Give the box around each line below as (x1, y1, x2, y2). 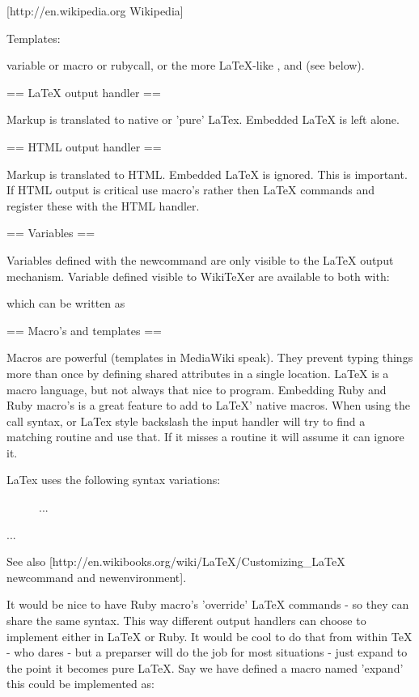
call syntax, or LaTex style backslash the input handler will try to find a (6, 412, 366, 429)
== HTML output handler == (6, 138, 162, 155)
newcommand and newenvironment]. (6, 568, 187, 585)
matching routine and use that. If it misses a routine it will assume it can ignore (6, 428, 404, 445)
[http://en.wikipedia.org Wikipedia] (6, 2, 184, 19)
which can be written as (6, 295, 125, 312)
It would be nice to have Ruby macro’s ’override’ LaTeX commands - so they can (6, 596, 409, 613)
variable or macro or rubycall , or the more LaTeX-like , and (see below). (6, 57, 365, 74)
